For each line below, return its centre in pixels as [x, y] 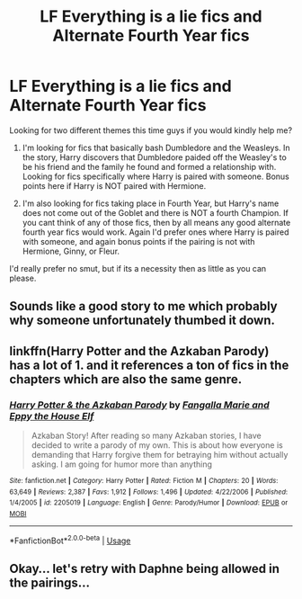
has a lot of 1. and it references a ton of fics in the [149, 365]
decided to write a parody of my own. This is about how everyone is [157, 445]
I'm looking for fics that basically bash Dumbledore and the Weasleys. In [156, 148]
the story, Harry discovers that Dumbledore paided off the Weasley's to [155, 157]
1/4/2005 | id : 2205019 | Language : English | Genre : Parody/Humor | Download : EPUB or [149, 503]
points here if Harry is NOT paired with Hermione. [114, 185]
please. [23, 278]
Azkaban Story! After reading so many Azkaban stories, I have [147, 436]
